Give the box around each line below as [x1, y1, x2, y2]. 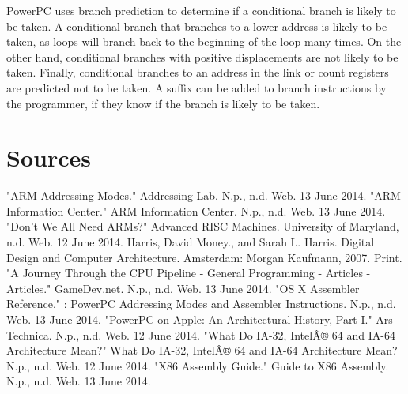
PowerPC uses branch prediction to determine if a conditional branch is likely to [6, 2, 396, 18]
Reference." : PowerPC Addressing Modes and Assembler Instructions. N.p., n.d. [6, 295, 396, 312]
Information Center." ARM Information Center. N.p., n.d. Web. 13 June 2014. [6, 202, 386, 219]
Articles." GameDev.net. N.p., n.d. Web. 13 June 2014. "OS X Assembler [6, 280, 360, 296]
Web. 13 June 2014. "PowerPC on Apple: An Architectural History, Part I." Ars [6, 311, 393, 328]
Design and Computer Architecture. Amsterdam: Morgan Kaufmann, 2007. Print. [6, 249, 402, 265]
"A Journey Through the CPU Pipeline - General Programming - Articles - [6, 265, 371, 281]
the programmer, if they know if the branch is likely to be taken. [6, 95, 320, 111]
